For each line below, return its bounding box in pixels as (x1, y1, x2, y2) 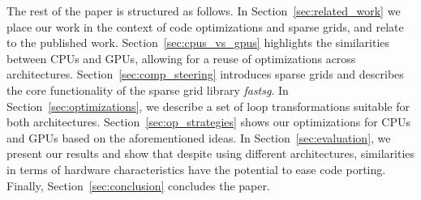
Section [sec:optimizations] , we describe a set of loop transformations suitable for (6, 97, 410, 114)
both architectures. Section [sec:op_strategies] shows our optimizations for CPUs (6, 113, 411, 130)
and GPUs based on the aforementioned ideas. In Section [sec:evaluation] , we (6, 129, 391, 146)
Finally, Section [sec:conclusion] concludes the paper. (6, 177, 270, 194)
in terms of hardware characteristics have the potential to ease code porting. (6, 160, 386, 177)
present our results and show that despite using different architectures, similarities (6, 145, 415, 162)
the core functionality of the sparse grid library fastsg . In (6, 81, 289, 98)
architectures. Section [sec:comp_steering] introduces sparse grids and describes (6, 66, 404, 83)
